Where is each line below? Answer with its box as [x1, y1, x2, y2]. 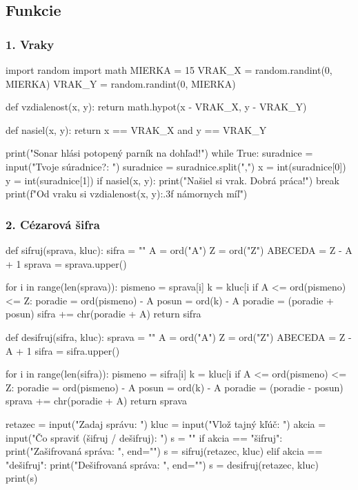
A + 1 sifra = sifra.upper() [6, 343, 120, 357]
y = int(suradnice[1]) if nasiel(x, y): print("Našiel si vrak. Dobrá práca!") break [6, 173, 339, 187]
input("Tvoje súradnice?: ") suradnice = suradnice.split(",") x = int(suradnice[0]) [6, 159, 346, 173]
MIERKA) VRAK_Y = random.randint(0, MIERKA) [6, 76, 236, 90]
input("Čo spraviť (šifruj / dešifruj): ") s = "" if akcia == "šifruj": [6, 430, 283, 444]
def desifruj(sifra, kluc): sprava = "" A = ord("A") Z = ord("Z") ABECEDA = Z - [6, 329, 352, 344]
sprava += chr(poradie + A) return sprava [6, 393, 187, 408]
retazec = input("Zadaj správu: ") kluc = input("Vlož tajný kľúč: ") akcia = [6, 416, 326, 431]
